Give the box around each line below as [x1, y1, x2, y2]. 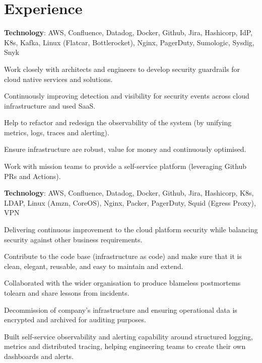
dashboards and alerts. [4, 350, 74, 361]
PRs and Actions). [4, 170, 61, 181]
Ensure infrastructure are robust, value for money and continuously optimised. [4, 144, 246, 154]
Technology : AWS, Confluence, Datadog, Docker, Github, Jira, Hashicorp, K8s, [4, 188, 254, 198]
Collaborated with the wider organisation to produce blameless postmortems [4, 278, 241, 288]
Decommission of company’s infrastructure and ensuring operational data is [4, 304, 237, 315]
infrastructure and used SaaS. [4, 100, 96, 111]
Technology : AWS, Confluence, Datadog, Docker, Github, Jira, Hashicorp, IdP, [4, 27, 253, 38]
